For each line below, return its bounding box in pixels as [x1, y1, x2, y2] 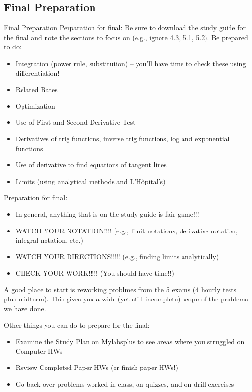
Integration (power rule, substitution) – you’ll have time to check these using [15, 58, 246, 68]
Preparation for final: [4, 192, 68, 203]
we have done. [4, 303, 46, 314]
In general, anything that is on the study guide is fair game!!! [15, 208, 199, 219]
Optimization [15, 100, 55, 111]
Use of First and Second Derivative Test [15, 117, 136, 127]
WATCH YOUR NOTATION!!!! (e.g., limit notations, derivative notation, [15, 225, 238, 235]
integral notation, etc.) [15, 235, 83, 245]
